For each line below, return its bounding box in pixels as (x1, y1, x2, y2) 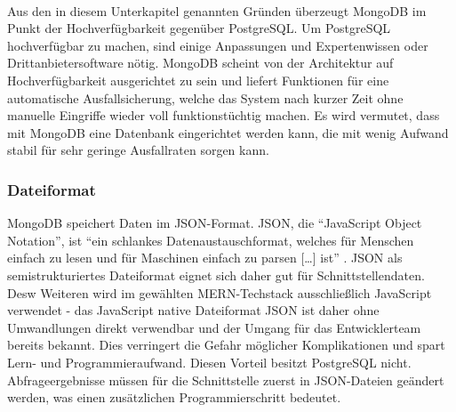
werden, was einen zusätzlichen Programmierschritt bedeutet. (7, 388, 341, 407)
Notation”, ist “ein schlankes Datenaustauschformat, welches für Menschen (7, 230, 414, 249)
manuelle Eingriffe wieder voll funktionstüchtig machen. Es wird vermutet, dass (7, 106, 440, 125)
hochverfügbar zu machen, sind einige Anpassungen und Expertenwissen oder (7, 36, 428, 54)
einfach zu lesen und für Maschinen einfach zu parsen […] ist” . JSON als (7, 248, 403, 267)
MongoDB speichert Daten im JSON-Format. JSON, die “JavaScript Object (7, 214, 422, 232)
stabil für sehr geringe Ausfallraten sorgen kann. (7, 141, 269, 159)
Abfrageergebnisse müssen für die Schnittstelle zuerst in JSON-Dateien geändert (7, 370, 444, 389)
